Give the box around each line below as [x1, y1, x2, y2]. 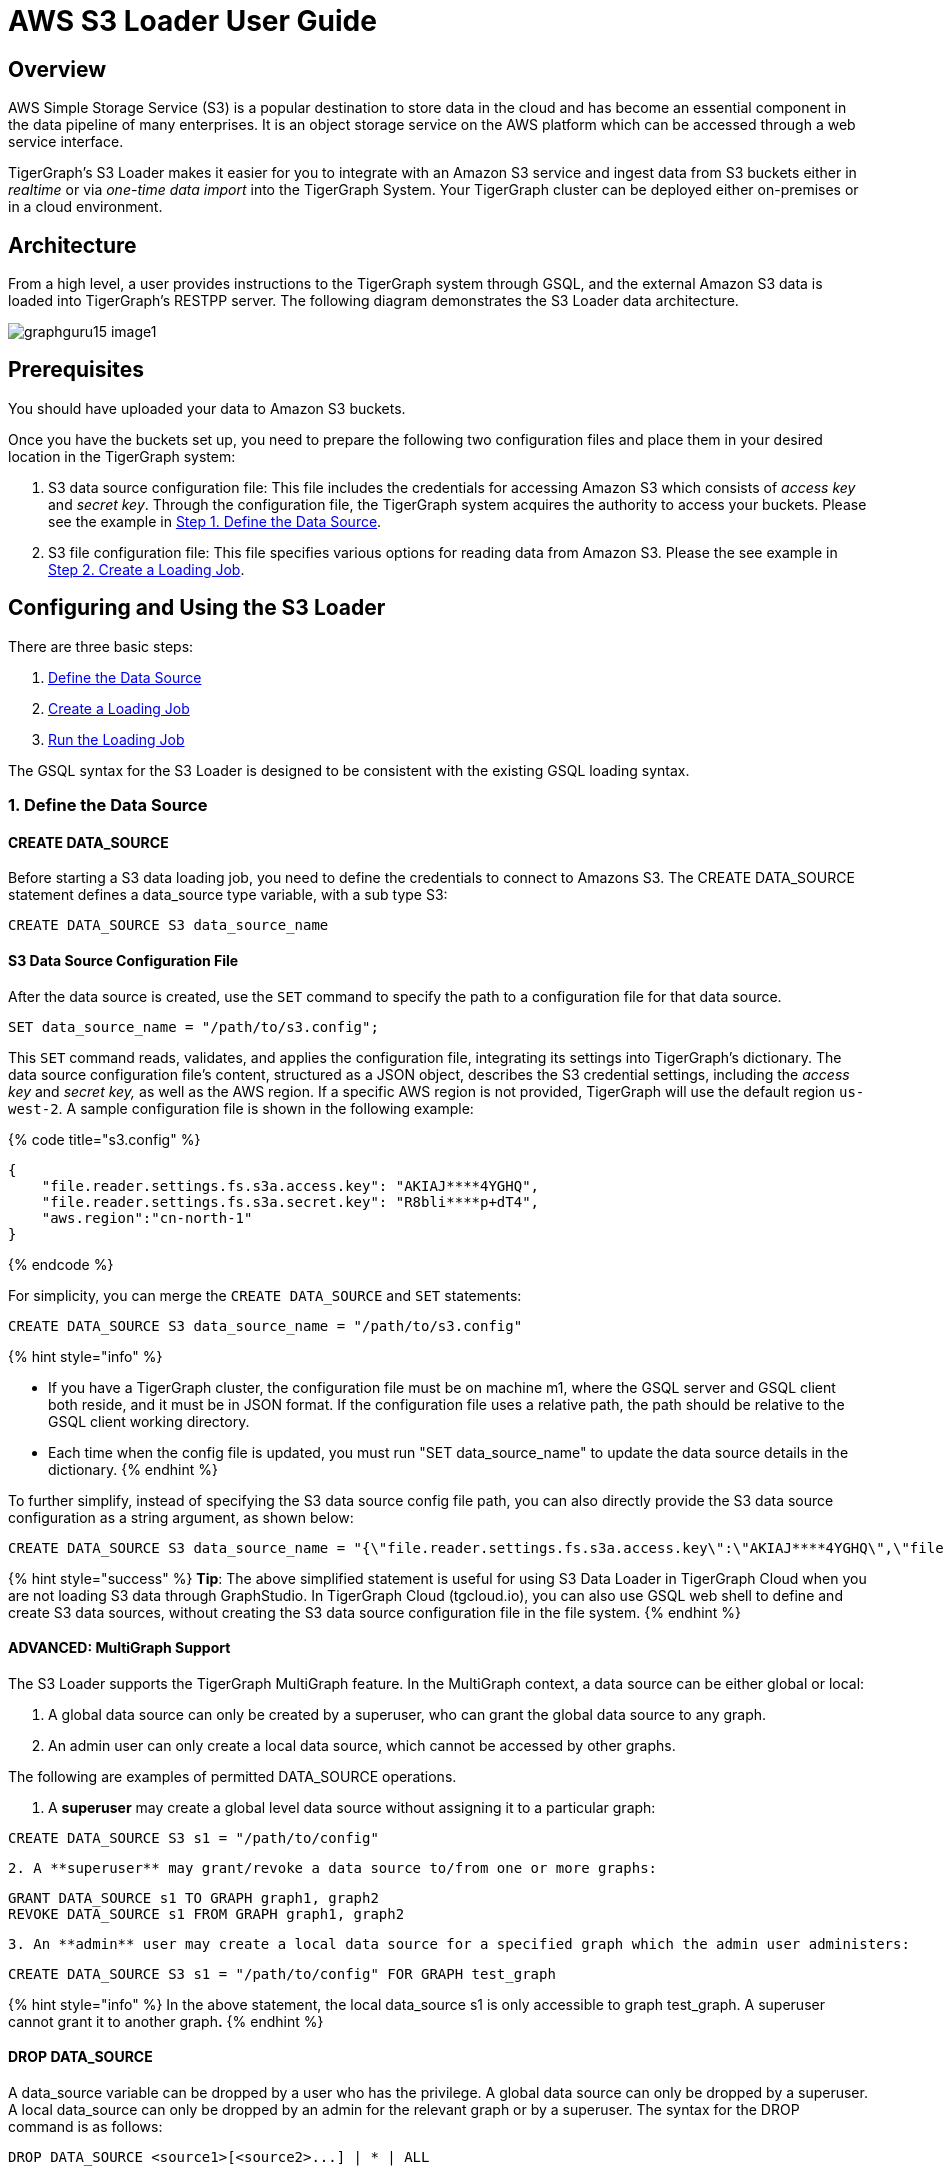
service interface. [8, 133, 124, 151]
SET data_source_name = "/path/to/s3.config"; [8, 1018, 379, 1035]
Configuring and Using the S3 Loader [8, 595, 386, 621]
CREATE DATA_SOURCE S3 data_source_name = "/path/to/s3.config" [8, 1317, 523, 1334]
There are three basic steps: [8, 637, 194, 655]
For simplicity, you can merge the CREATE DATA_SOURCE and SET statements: [8, 1286, 522, 1304]
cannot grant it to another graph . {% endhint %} [8, 2012, 324, 2030]
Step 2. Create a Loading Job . [48, 560, 245, 578]
